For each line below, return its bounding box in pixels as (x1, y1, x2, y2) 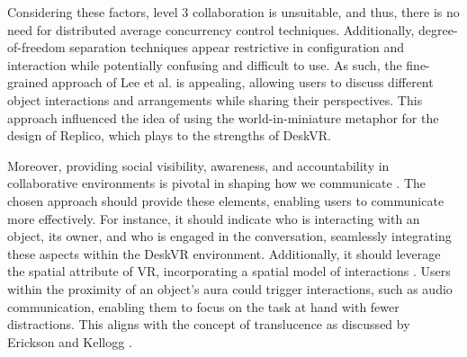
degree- (418, 20, 458, 39)
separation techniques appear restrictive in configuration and (69, 38, 405, 57)
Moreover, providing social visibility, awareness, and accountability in (7, 156, 390, 174)
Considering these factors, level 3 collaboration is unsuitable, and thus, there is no (7, 3, 460, 21)
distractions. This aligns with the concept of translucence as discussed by (7, 315, 410, 334)
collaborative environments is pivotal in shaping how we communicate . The (7, 174, 427, 192)
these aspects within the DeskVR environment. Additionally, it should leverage (7, 244, 441, 263)
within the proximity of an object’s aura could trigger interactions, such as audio (7, 279, 453, 298)
